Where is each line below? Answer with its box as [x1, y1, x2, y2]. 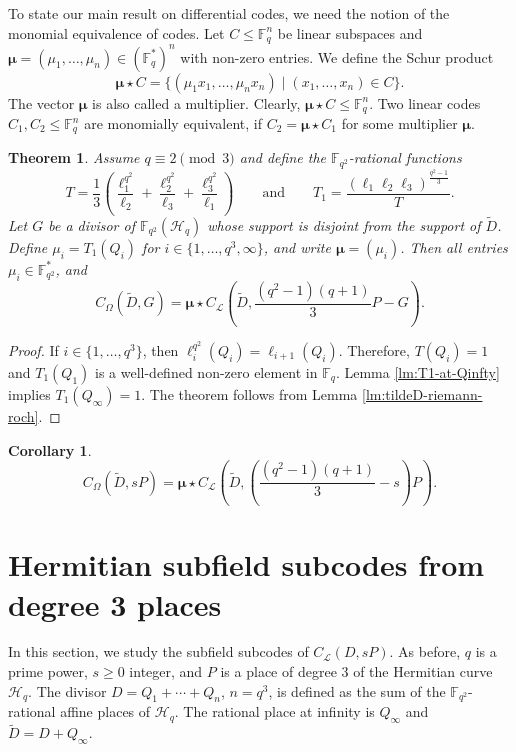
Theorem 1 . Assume [8, 147, 140, 168]
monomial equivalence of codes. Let [8, 22, 225, 43]
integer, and [129, 661, 203, 682]
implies [8, 383, 51, 404]
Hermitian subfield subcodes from [8, 544, 485, 585]
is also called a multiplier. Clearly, [92, 92, 301, 113]
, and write [263, 236, 331, 257]
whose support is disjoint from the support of [207, 214, 481, 235]
